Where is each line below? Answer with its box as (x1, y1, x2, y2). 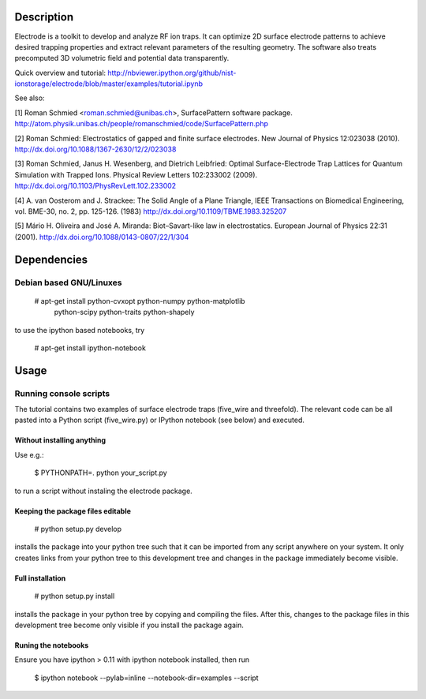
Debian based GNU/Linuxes (14, 277, 122, 288)
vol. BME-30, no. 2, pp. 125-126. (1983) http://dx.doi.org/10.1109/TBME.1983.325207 (14, 206, 287, 216)
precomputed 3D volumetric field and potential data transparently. (14, 54, 230, 63)
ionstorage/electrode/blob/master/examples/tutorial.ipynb (14, 79, 204, 88)
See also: (14, 93, 45, 103)
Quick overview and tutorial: (14, 68, 106, 77)
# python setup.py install (34, 592, 115, 601)
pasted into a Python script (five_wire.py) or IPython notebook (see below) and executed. (14, 415, 305, 425)
